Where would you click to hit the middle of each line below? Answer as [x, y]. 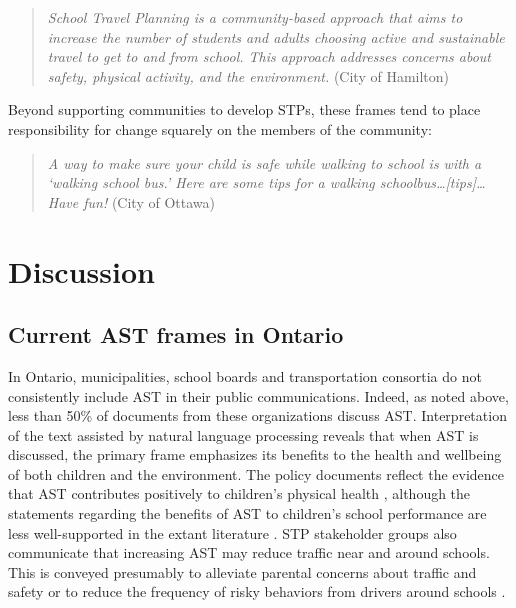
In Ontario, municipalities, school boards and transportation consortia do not [245, 375]
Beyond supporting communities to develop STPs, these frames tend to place [244, 109]
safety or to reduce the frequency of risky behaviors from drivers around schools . [257, 591]
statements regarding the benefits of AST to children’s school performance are [247, 513]
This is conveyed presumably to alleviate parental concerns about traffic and [242, 571]
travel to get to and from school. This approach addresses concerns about [269, 56]
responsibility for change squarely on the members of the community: [220, 128]
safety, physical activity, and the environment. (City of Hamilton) [248, 75]
